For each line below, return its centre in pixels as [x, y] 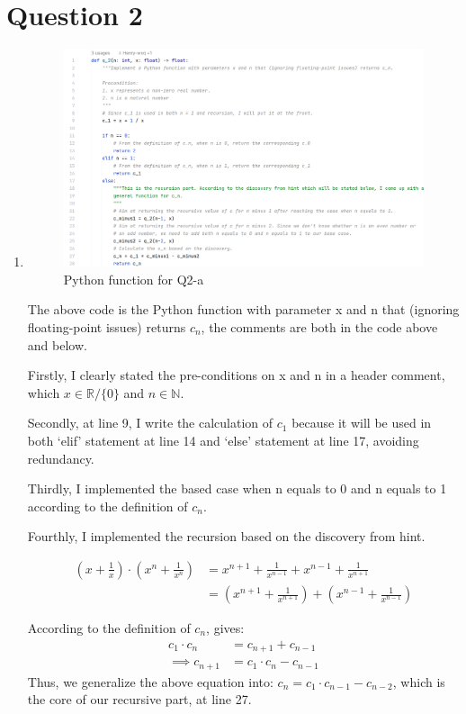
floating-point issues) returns [107, 327]
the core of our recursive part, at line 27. [139, 699]
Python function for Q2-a [134, 279]
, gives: [225, 628]
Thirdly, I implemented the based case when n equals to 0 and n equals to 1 [237, 488]
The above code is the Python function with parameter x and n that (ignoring [243, 309]
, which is [419, 681]
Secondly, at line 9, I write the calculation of [150, 423]
